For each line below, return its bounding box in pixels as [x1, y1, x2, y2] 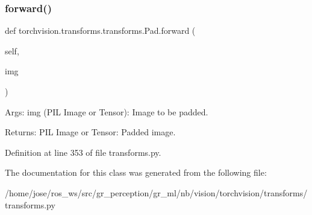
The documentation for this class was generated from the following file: [5, 166, 267, 179]
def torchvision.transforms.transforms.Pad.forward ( [5, 24, 196, 37]
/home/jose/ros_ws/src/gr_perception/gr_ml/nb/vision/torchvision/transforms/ [5, 186, 308, 199]
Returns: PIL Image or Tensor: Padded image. [5, 126, 176, 138]
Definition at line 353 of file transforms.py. [5, 146, 161, 158]
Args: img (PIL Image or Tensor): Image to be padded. [5, 105, 208, 118]
